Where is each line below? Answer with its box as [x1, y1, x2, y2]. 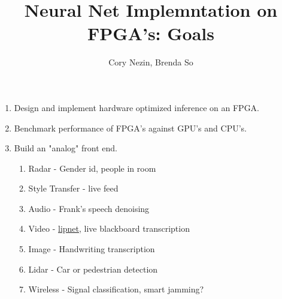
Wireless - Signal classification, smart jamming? [28, 283, 204, 295]
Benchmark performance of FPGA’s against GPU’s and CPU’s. [14, 121, 247, 134]
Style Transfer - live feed [28, 182, 119, 195]
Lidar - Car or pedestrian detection [28, 262, 158, 275]
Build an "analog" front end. [14, 142, 117, 154]
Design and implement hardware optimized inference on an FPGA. [14, 101, 260, 113]
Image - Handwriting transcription [28, 243, 155, 255]
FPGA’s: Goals [87, 21, 214, 46]
